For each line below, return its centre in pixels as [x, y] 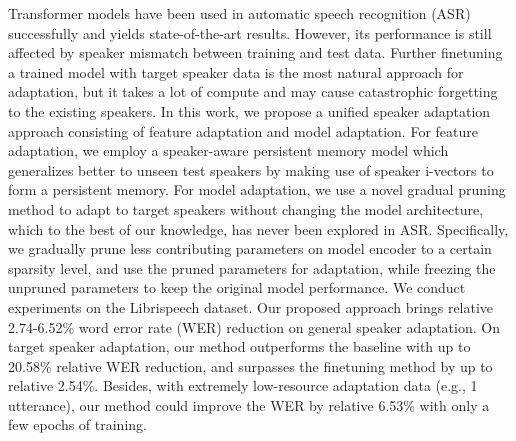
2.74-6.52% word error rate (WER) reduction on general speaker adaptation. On [254, 326]
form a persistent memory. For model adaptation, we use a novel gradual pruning [257, 189]
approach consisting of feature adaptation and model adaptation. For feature [243, 130]
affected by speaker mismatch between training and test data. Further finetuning [255, 52]
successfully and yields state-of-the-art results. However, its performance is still [250, 32]
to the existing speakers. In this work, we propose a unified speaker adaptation [249, 110]
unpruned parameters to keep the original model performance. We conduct [237, 287]
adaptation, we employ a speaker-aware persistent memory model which [228, 150]
